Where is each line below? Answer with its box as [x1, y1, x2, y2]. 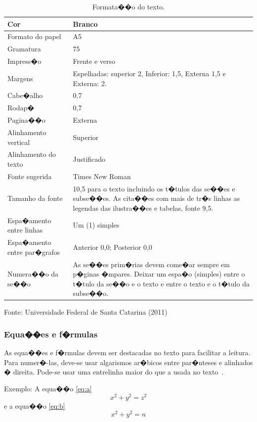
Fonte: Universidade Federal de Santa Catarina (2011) [4, 307, 168, 317]
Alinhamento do [7, 149, 56, 159]
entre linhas [7, 225, 43, 235]
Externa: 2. [73, 78, 107, 88]
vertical [7, 137, 30, 147]
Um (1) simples [73, 220, 120, 230]
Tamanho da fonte [7, 193, 63, 203]
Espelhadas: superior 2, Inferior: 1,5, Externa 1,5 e [73, 68, 226, 78]
